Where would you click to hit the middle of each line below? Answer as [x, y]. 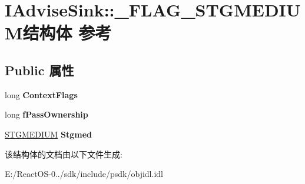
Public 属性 [39, 70]
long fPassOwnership [47, 114]
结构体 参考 [67, 33]
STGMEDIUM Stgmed [49, 134]
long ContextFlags [41, 94]
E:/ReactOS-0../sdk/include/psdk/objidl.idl [84, 174]
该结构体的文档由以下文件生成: [64, 154]
